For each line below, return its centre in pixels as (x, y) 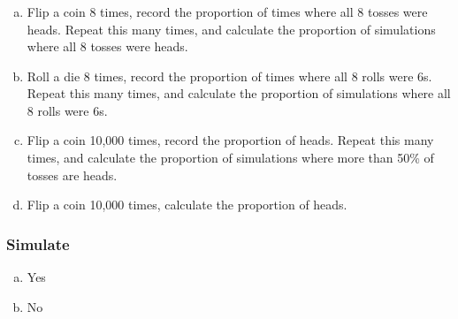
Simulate (38, 243)
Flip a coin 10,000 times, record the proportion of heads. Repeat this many (230, 140)
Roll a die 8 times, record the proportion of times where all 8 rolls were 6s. (229, 76)
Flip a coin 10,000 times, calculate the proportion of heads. (187, 205)
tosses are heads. (72, 175)
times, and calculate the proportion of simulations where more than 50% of (230, 158)
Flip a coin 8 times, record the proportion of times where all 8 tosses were (227, 11)
